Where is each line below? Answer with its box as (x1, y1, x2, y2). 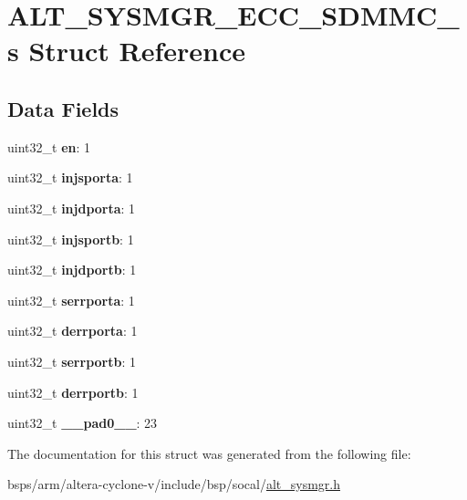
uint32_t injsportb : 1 (7, 229, 134, 248)
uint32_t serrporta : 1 (7, 290, 135, 309)
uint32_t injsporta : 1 (7, 168, 133, 187)
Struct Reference (28, 32, 246, 69)
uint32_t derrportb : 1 (7, 382, 139, 401)
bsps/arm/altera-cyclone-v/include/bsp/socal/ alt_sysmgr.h (7, 474, 340, 494)
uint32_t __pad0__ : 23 (7, 413, 158, 432)
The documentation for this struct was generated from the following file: (7, 443, 411, 463)
